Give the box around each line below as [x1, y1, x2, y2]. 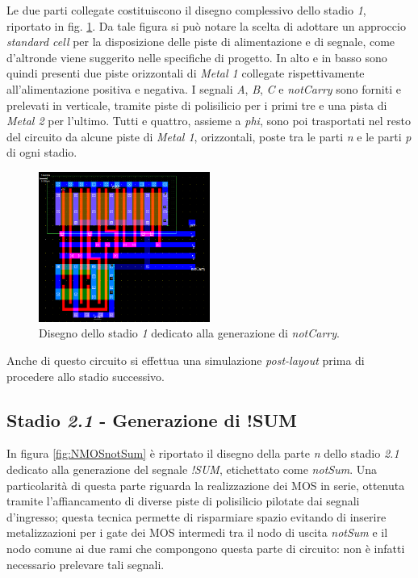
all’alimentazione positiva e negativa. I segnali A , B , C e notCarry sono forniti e [6, 80, 401, 97]
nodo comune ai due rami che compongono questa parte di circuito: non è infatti [6, 539, 405, 556]
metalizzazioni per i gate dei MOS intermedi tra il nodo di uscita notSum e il [6, 524, 388, 541]
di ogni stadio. [6, 144, 77, 161]
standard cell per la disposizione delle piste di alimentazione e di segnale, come [6, 33, 395, 50]
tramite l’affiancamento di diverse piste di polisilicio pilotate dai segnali [6, 492, 360, 509]
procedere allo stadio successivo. [6, 367, 165, 384]
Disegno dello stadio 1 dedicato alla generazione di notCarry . [39, 325, 340, 341]
